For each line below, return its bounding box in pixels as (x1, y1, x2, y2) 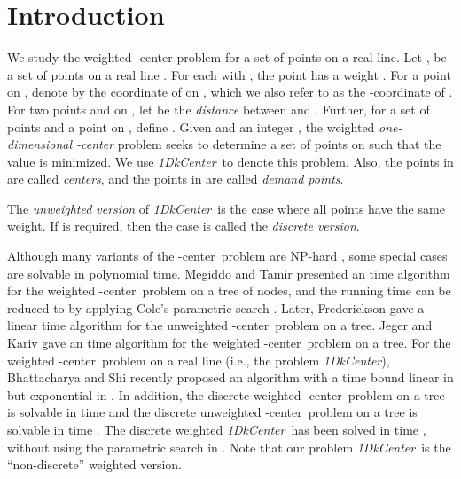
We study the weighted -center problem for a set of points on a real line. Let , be (7, 48, 447, 67)
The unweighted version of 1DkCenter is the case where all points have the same (7, 199, 445, 217)
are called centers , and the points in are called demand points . (7, 169, 344, 188)
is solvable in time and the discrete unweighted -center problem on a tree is (7, 403, 418, 421)
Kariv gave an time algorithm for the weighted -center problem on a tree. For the (7, 334, 451, 352)
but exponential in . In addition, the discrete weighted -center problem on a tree (7, 385, 445, 404)
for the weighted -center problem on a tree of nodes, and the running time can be (7, 281, 451, 300)
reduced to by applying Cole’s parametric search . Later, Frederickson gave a (7, 298, 425, 317)
